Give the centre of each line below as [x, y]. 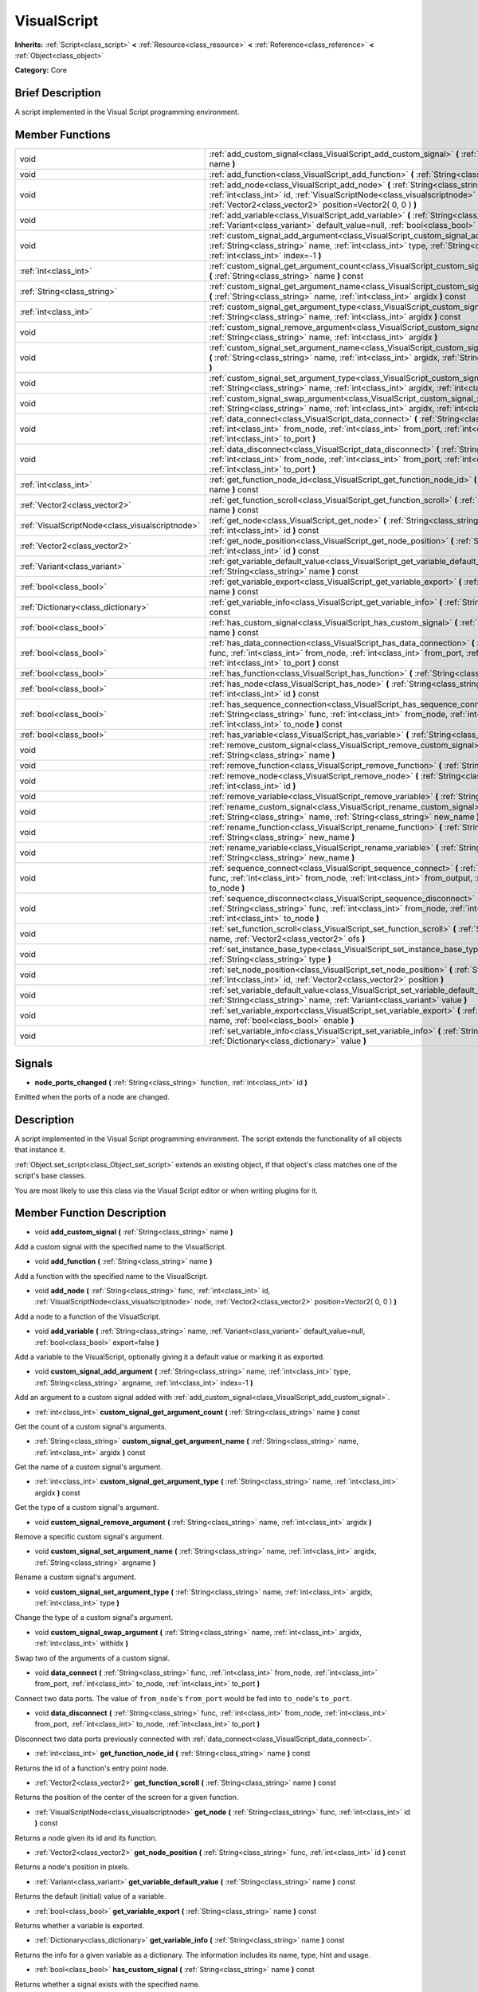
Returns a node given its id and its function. [86, 1837]
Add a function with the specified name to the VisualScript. [112, 1276]
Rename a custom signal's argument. [76, 1577]
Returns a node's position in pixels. [72, 1867]
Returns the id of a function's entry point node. [92, 1768]
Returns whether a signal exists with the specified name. [108, 1984]
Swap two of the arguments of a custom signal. [92, 1658]
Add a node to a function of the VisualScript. [88, 1316]
